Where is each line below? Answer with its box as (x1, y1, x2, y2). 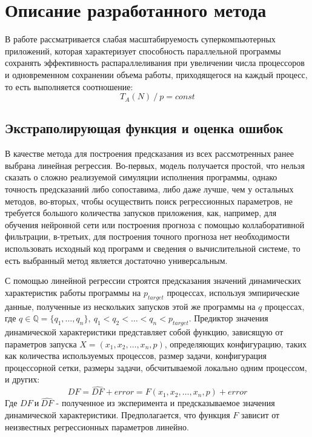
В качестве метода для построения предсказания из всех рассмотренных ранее (5, 147, 294, 160)
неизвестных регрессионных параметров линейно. (5, 420, 189, 433)
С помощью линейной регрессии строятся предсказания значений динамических (5, 274, 301, 287)
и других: (5, 373, 40, 386)
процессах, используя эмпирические (167, 286, 300, 298)
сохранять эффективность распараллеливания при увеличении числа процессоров (5, 56, 305, 69)
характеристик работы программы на (5, 286, 141, 298)
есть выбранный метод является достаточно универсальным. (5, 254, 228, 266)
